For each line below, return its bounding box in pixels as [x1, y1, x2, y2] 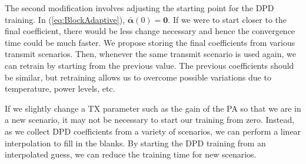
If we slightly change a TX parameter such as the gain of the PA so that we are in [5, 102, 301, 114]
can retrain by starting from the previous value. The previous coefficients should [5, 59, 294, 71]
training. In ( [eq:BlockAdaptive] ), [5, 13, 125, 25]
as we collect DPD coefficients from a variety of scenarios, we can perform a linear [5, 125, 301, 137]
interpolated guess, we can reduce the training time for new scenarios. [5, 148, 257, 160]
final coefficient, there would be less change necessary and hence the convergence [5, 25, 295, 37]
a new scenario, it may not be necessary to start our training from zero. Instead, [5, 113, 295, 126]
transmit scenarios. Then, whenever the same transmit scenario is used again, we [5, 48, 297, 60]
